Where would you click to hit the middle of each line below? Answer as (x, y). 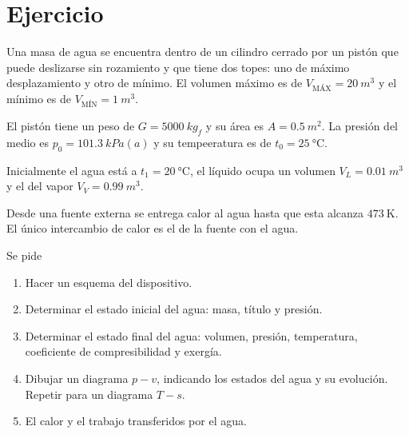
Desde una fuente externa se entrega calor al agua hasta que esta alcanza (185, 212)
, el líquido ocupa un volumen (262, 170)
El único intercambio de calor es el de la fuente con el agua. (153, 228)
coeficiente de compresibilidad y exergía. (123, 351)
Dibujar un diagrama (77, 378)
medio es (28, 142)
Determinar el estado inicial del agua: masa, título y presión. (174, 309)
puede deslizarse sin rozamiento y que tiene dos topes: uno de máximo (178, 67)
